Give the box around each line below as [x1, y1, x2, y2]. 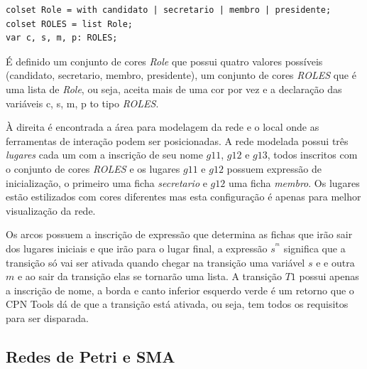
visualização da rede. [6, 203, 96, 218]
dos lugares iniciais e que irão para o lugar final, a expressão [6, 240, 268, 255]
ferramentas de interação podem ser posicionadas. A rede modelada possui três [6, 133, 349, 148]
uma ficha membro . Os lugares [228, 175, 360, 190]
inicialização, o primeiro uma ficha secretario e [6, 175, 207, 190]
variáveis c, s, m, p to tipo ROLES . [6, 95, 159, 110]
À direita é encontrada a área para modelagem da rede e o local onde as [6, 119, 319, 134]
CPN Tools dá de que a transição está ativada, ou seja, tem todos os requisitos [6, 296, 349, 311]
